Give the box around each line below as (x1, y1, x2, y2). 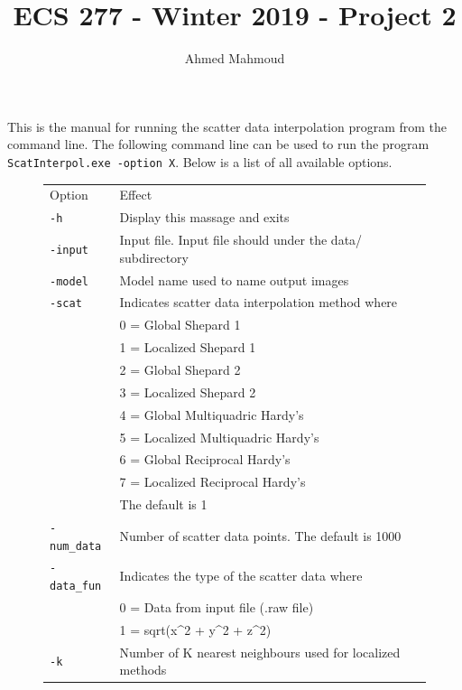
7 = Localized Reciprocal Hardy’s (119, 472, 306, 491)
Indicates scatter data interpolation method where (119, 293, 398, 312)
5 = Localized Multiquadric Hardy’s (119, 427, 319, 446)
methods (119, 660, 167, 679)
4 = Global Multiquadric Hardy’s (119, 405, 304, 424)
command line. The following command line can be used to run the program (7, 135, 430, 154)
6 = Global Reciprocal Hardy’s (119, 450, 291, 469)
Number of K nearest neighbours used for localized (119, 642, 401, 661)
